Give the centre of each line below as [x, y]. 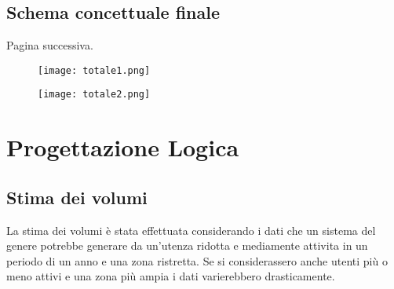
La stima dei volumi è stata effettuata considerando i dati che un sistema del [191, 230]
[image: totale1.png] [94, 70]
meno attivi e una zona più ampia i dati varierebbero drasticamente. [171, 276]
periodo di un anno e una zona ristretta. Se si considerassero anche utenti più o [197, 260]
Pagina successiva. [50, 45]
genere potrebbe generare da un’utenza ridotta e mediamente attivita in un [187, 245]
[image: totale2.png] [94, 95]
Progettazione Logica [123, 147]
